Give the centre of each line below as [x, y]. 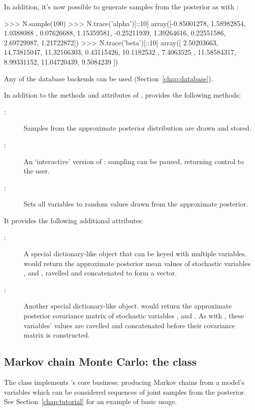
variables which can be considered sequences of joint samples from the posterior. [125, 392]
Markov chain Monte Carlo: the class [100, 361]
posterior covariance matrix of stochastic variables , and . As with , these [134, 316]
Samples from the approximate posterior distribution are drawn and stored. [138, 128]
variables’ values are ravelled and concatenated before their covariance [129, 325]
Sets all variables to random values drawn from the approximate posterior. [136, 204]
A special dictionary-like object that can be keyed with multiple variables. [135, 254]
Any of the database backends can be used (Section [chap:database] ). [109, 78]
